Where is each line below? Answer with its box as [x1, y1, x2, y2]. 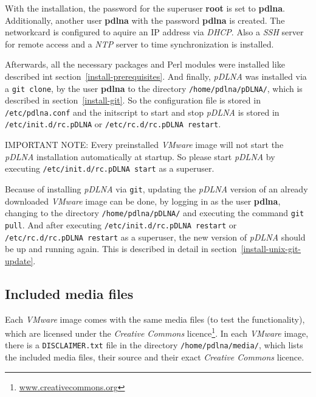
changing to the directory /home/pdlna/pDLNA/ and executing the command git [5, 206, 304, 219]
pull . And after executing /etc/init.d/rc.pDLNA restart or [5, 218, 237, 231]
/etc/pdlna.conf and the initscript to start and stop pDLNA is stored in [5, 105, 280, 118]
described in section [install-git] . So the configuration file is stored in [5, 94, 261, 107]
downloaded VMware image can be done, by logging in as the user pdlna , [5, 194, 281, 207]
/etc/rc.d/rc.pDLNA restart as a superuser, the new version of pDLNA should [5, 230, 306, 243]
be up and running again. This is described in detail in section [5, 242, 237, 255]
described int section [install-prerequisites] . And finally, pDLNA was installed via [5, 69, 307, 82]
